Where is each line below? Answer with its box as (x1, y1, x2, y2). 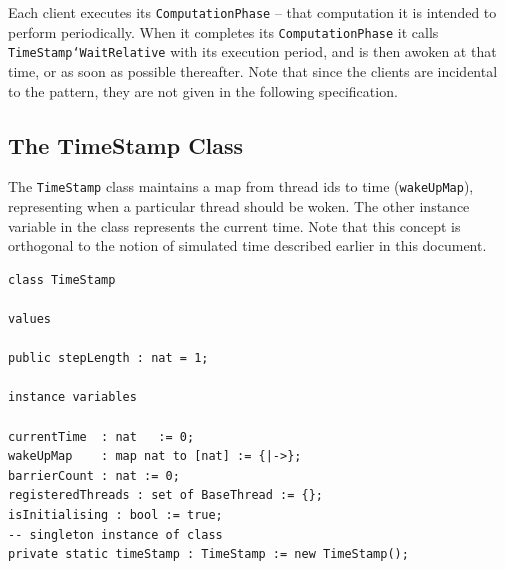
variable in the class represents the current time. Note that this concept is (8, 215, 461, 236)
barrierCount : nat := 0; (8, 468, 180, 483)
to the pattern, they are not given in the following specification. (8, 80, 398, 101)
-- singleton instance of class (8, 527, 223, 542)
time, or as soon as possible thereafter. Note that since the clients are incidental (8, 60, 498, 81)
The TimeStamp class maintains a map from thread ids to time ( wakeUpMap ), (8, 176, 474, 197)
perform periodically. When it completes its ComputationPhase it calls (8, 21, 439, 42)
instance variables (8, 390, 137, 405)
